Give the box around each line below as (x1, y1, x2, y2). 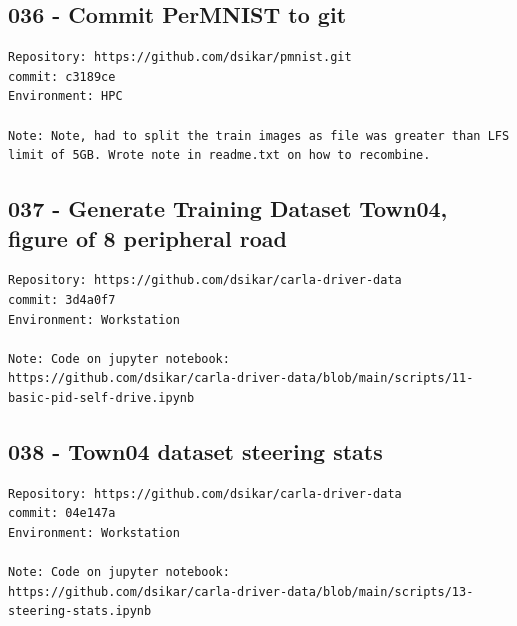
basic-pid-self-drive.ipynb (8, 390, 195, 405)
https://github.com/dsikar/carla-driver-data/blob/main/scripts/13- (8, 584, 474, 599)
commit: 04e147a (8, 506, 116, 521)
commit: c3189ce (8, 69, 116, 84)
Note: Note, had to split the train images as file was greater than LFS (8, 128, 510, 143)
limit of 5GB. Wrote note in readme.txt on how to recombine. (8, 148, 431, 163)
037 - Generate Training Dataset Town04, (8, 193, 448, 224)
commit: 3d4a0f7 (8, 292, 116, 307)
